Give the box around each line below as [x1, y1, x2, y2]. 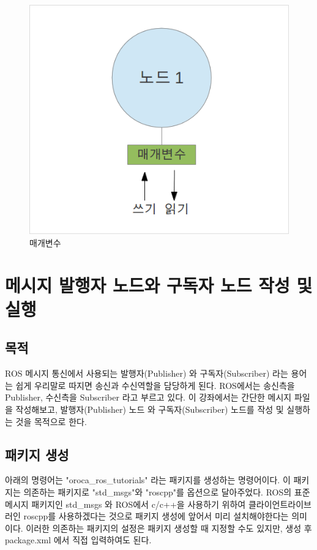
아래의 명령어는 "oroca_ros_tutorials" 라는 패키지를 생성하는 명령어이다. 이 [5, 473, 291, 486]
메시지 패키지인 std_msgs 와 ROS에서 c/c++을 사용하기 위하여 [5, 497, 246, 510]
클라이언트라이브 [248, 497, 311, 510]
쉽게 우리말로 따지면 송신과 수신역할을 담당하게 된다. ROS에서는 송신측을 [15, 379, 295, 391]
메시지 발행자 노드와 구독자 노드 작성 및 [5, 272, 313, 297]
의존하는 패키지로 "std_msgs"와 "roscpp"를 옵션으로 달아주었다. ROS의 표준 [23, 485, 310, 498]
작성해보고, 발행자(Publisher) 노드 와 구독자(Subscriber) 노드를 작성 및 [15, 403, 284, 415]
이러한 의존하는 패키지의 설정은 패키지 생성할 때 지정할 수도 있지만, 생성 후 [26, 521, 312, 534]
